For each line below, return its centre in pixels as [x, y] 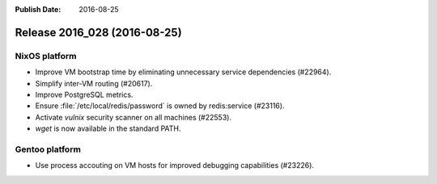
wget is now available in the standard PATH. [108, 128]
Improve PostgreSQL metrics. [84, 94]
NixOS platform [46, 56]
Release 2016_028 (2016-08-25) [98, 32]
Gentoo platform [48, 149]
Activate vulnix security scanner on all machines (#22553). [134, 117]
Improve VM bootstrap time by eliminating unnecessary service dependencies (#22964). [183, 72]
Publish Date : [38, 9]
